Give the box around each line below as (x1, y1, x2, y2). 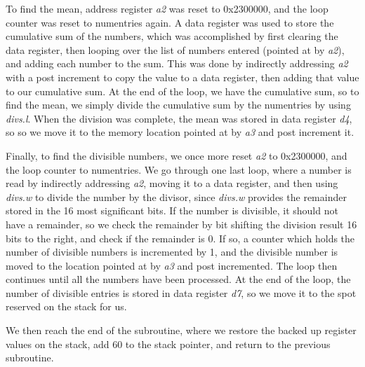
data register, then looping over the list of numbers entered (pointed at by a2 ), (6, 42, 345, 57)
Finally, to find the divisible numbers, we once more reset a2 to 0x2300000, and (6, 148, 347, 162)
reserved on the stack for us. (6, 299, 127, 314)
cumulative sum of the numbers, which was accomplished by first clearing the (6, 29, 338, 43)
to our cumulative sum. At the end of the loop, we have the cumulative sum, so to (6, 83, 359, 98)
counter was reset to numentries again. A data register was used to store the (6, 15, 334, 29)
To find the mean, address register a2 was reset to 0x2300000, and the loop (6, 1, 328, 15)
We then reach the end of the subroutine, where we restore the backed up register (6, 323, 357, 338)
